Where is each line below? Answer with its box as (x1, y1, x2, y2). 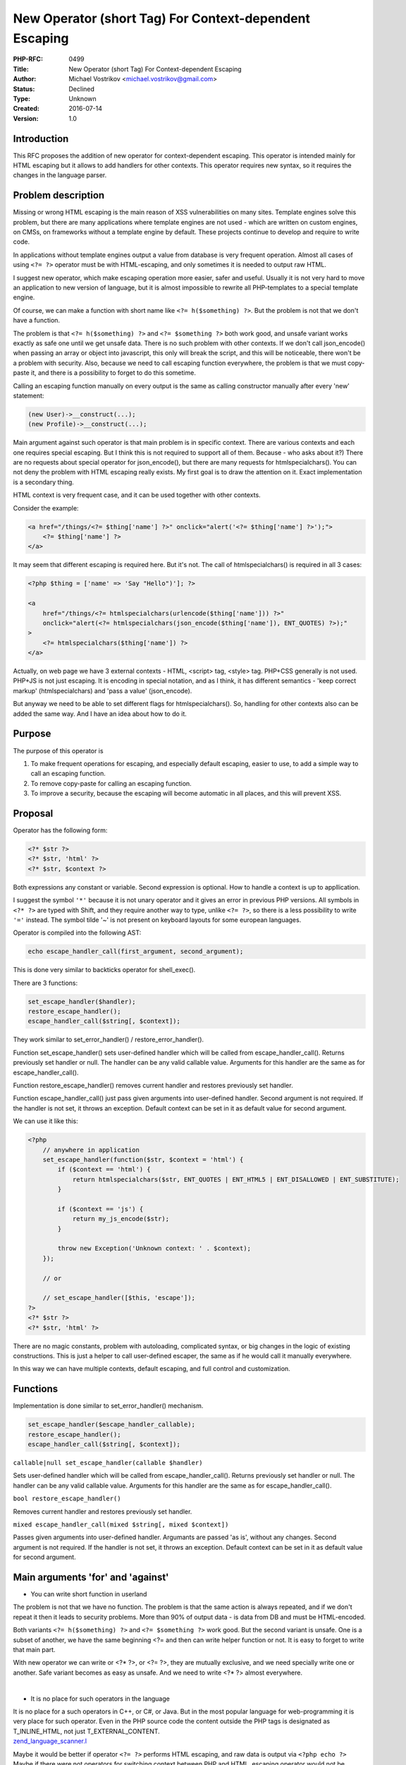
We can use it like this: (13, 1117, 78, 1125)
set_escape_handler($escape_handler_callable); (27, 1420, 195, 1429)
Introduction (13, 133, 69, 145)
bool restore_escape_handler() (13, 1495, 121, 1503)
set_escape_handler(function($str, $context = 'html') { (42, 1155, 244, 1163)
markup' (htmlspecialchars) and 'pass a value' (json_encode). (13, 686, 192, 695)
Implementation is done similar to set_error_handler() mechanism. (13, 1401, 204, 1410)
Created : (13, 104, 40, 113)
